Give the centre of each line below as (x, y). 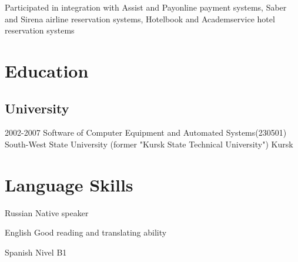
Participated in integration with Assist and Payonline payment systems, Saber (146, 7)
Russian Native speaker (47, 212)
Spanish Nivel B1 (36, 252)
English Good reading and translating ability (86, 232)
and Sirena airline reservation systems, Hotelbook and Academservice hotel (140, 19)
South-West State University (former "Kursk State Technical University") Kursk (149, 144)
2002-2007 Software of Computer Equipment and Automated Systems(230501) (146, 132)
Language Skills (69, 184)
